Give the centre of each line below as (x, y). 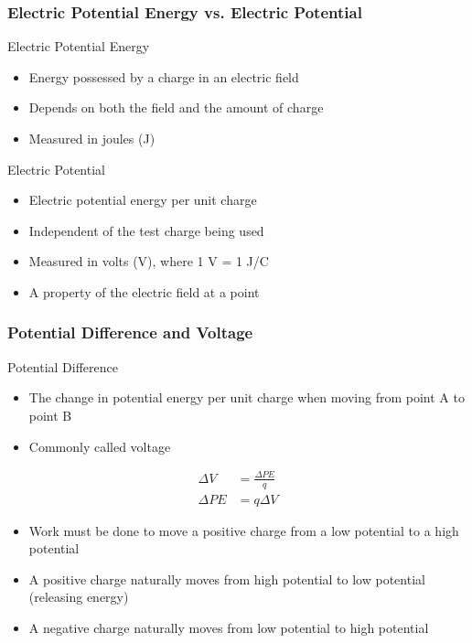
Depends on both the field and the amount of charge (176, 107)
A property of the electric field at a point (144, 291)
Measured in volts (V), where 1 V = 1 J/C (149, 261)
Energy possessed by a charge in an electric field (164, 76)
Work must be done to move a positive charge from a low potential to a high (244, 530)
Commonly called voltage (100, 446)
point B (50, 415)
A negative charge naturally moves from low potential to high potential (229, 627)
